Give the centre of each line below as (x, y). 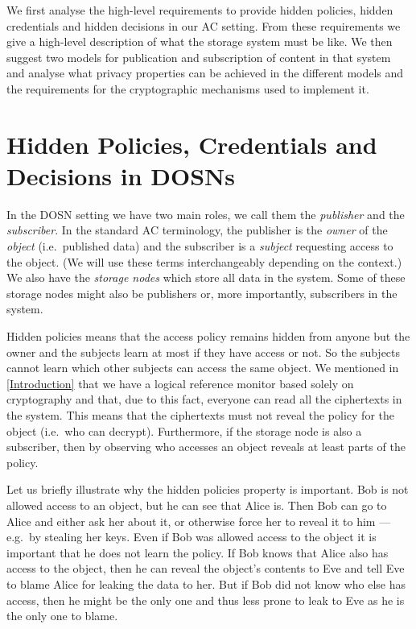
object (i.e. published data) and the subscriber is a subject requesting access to (200, 246)
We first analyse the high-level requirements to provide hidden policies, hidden (200, 10)
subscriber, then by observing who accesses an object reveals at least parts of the (206, 447)
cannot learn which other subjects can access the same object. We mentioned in (203, 368)
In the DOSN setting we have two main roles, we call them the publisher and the (206, 214)
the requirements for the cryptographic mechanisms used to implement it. (188, 88)
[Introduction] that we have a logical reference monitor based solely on (180, 383)
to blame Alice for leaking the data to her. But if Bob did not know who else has (206, 583)
